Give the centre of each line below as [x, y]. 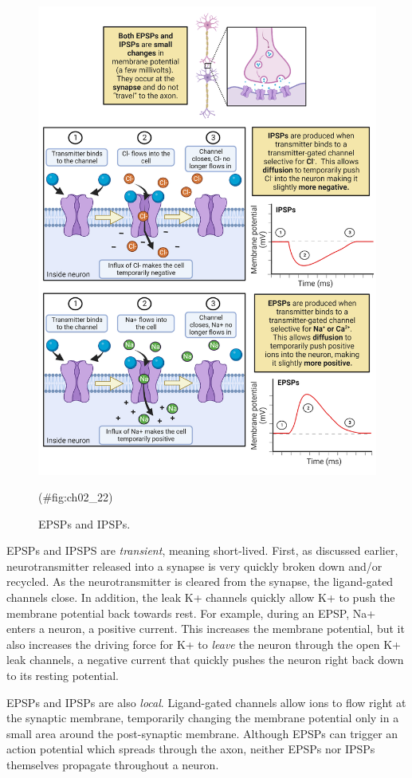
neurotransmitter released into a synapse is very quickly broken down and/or [194, 566]
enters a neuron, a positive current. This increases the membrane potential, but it [206, 629]
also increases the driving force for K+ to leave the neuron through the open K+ [204, 644]
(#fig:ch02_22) [76, 497]
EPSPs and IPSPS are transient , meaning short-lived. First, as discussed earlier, [202, 550]
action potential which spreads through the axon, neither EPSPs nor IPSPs [191, 749]
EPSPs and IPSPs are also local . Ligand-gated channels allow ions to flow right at [206, 702]
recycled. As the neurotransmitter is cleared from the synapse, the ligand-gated [200, 582]
